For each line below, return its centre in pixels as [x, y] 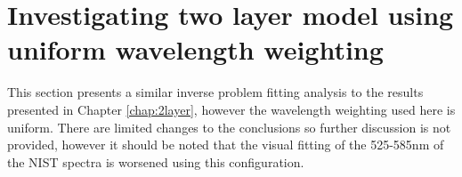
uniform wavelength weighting [195, 49]
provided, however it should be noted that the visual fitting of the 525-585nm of [226, 145]
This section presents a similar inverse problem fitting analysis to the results [215, 92]
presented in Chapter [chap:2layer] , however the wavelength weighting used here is [231, 109]
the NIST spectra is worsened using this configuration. [156, 161]
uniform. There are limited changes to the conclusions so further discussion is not [229, 127]
